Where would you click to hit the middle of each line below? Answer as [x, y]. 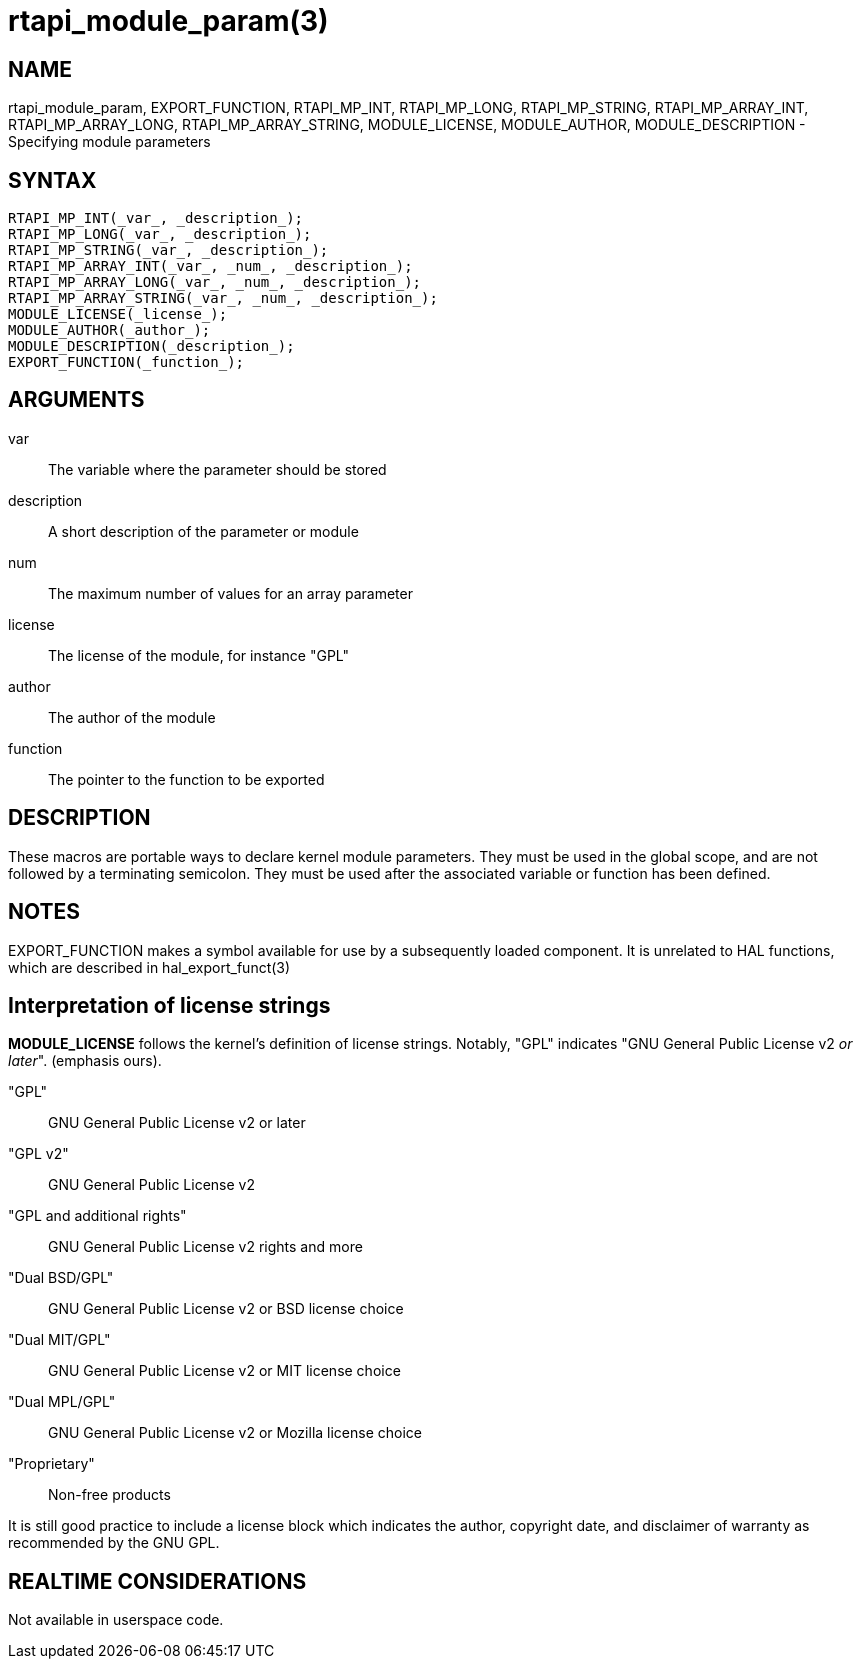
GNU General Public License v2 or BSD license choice [226, 1309]
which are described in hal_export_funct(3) [149, 967]
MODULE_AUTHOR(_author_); [109, 330]
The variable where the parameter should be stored [217, 469]
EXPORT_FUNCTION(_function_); [126, 362]
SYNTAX [52, 180]
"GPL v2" [38, 1154]
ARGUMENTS [76, 400]
